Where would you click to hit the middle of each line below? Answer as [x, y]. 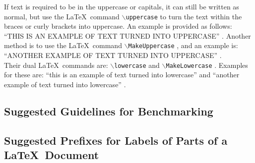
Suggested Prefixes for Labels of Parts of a [116, 140]
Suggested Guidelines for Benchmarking [109, 111]
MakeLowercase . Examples [207, 65]
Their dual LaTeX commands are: [56, 65]
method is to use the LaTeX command [63, 45]
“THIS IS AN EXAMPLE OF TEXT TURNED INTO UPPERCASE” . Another [127, 35]
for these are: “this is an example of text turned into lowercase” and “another [122, 75]
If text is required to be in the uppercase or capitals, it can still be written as [122, 6]
